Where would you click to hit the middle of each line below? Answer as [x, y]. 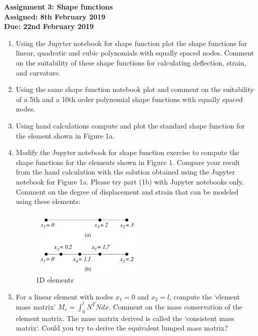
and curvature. [38, 72]
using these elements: [48, 201]
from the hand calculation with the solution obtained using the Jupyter [125, 172]
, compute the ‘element [205, 296]
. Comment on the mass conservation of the [176, 306]
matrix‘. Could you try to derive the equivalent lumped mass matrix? [122, 328]
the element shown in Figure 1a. [65, 135]
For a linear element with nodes [64, 296]
